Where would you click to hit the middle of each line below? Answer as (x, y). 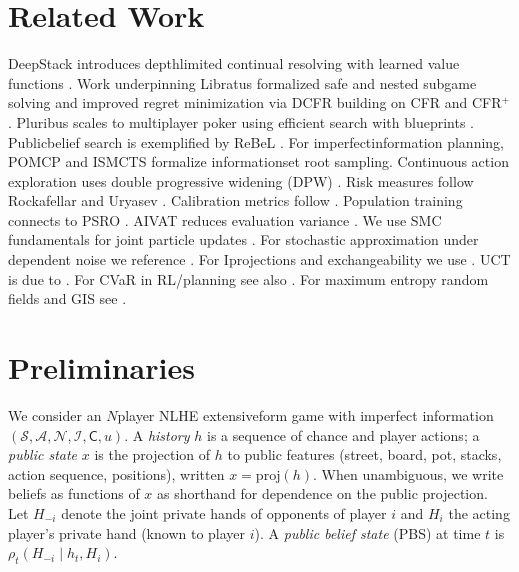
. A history (157, 434)
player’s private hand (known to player (127, 532)
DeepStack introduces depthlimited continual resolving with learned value (234, 63)
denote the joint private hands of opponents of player (224, 512)
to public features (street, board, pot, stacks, (364, 454)
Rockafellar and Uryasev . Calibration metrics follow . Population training (235, 200)
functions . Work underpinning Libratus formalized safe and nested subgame (242, 82)
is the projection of (152, 454)
